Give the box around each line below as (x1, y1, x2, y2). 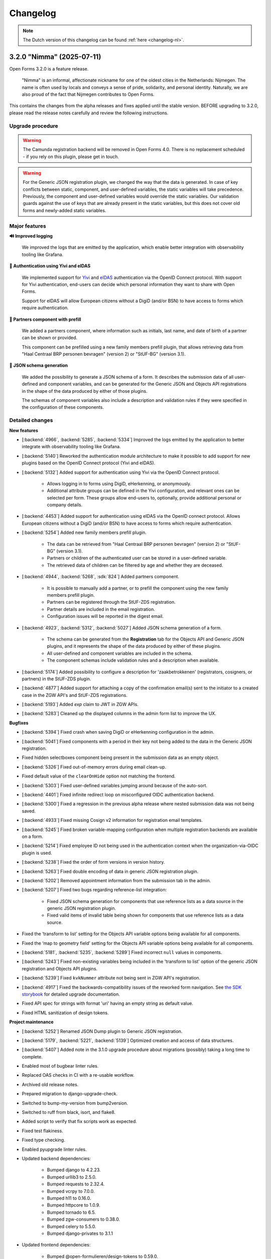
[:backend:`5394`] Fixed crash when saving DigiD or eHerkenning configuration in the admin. (22, 729, 214, 735)
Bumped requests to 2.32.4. (47, 1181, 105, 1187)
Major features (9, 222, 46, 229)
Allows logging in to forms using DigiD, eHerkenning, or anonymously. (47, 480, 192, 486)
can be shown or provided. (22, 335, 78, 341)
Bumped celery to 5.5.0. (47, 1223, 96, 1229)
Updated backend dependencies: (22, 1156, 91, 1161)
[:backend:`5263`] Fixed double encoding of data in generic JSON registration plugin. (22, 868, 199, 874)
